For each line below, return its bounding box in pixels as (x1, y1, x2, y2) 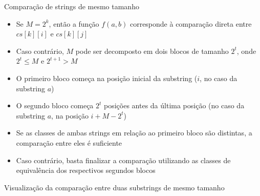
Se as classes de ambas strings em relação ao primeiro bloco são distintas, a (16, 127, 252, 138)
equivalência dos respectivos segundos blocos (16, 165, 156, 175)
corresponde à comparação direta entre (129, 18, 252, 29)
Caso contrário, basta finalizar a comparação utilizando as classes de (16, 154, 231, 165)
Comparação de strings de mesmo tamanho (4, 1, 139, 11)
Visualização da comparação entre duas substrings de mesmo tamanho (4, 182, 225, 192)
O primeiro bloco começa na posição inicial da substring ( (16, 72, 198, 83)
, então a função (49, 18, 99, 29)
